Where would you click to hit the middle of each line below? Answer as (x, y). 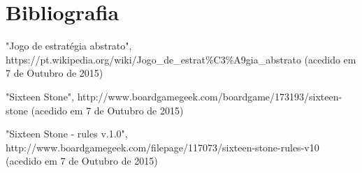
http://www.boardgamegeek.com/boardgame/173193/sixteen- (210, 96)
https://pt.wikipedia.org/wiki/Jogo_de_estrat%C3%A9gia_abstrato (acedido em (181, 59)
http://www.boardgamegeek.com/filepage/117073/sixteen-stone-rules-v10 (162, 147)
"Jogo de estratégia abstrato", (69, 46)
